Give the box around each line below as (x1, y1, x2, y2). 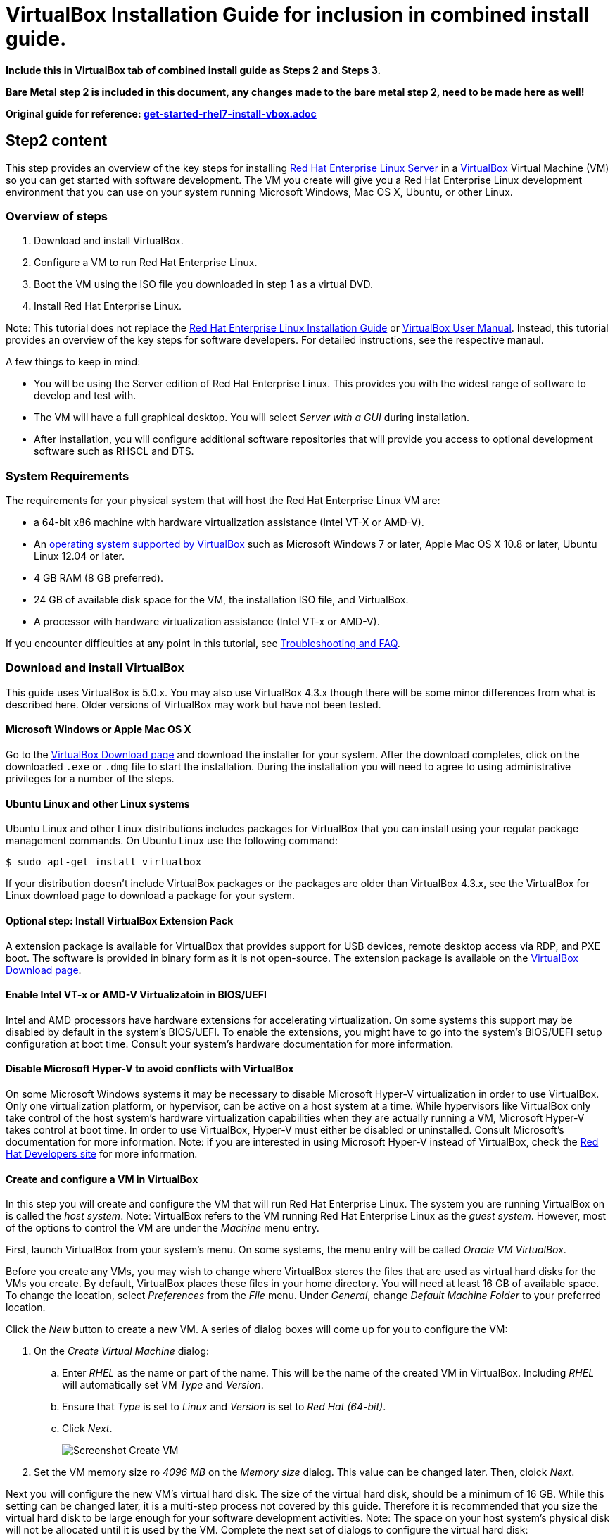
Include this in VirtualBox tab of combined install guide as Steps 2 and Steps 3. (6, 63, 381, 76)
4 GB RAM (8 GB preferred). (34, 572, 164, 584)
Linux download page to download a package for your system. (6, 889, 295, 902)
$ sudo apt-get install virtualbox (6, 856, 202, 868)
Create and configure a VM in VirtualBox (6, 1172, 198, 1185)
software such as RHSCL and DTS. (34, 445, 194, 458)
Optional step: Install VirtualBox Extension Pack (6, 914, 234, 927)
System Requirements (6, 468, 129, 483)
